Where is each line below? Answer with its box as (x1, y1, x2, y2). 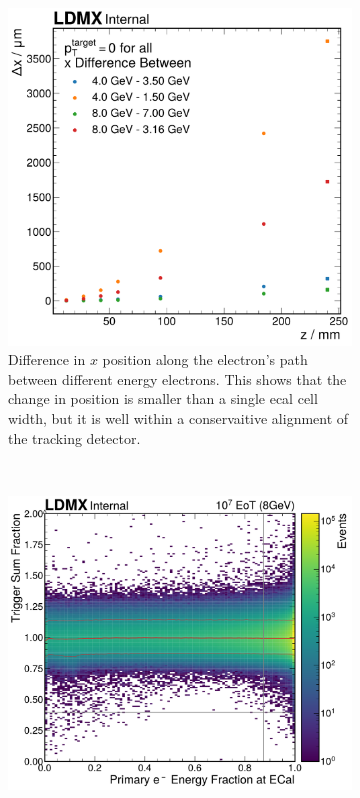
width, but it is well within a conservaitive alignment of (8, 407, 349, 428)
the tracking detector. (8, 427, 141, 448)
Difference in (8, 349, 86, 370)
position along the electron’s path (102, 349, 308, 370)
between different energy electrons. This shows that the (8, 368, 347, 389)
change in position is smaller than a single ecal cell (8, 388, 318, 409)
